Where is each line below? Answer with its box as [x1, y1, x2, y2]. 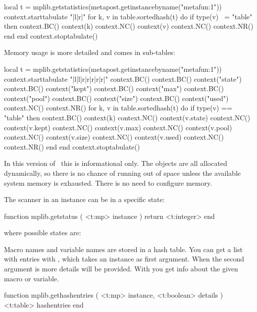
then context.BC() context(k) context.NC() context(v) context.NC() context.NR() [4, 21, 254, 31]
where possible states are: [4, 227, 81, 238]
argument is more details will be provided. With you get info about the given [4, 263, 238, 274]
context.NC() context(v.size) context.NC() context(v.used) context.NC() [4, 132, 224, 142]
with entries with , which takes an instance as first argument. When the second [4, 254, 245, 264]
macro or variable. [4, 273, 59, 283]
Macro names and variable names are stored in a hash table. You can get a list [4, 244, 243, 254]
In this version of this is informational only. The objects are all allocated [4, 158, 227, 168]
